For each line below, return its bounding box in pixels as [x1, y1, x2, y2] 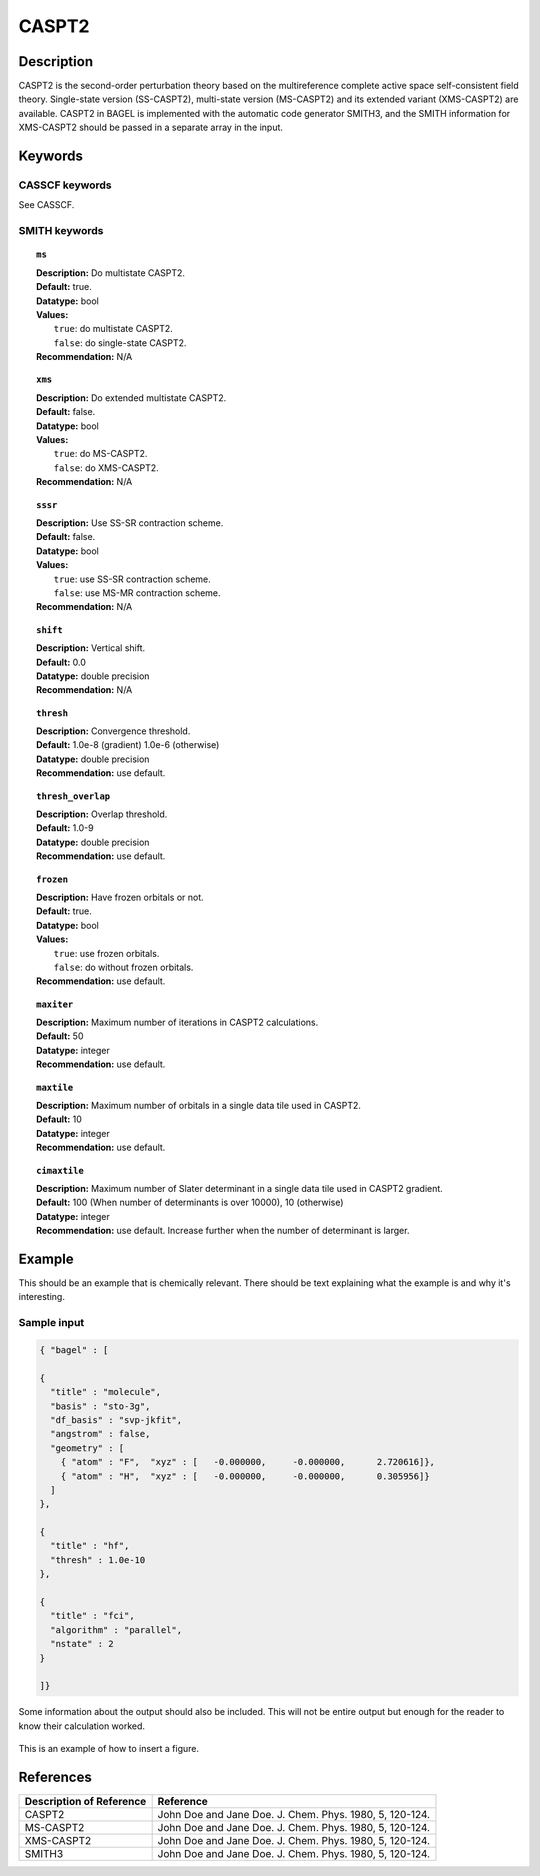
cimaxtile [36, 1165, 84, 1176]
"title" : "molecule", [50, 1386, 162, 1398]
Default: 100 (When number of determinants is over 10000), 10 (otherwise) [36, 1196, 344, 1209]
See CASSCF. [18, 199, 75, 211]
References [18, 1768, 92, 1785]
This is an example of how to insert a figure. [18, 1743, 200, 1755]
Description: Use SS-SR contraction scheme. [36, 516, 224, 529]
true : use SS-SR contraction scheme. [53, 573, 212, 585]
